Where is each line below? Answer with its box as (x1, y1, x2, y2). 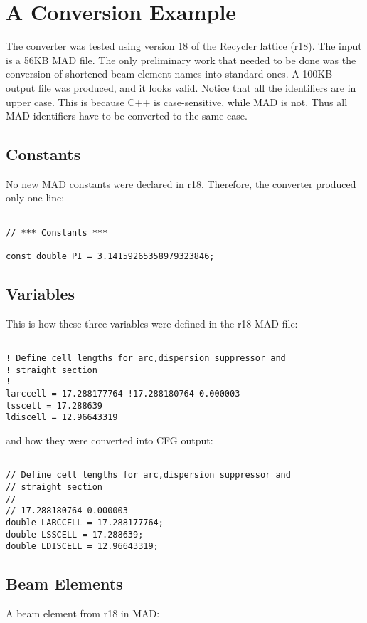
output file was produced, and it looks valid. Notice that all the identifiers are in (6, 80, 356, 95)
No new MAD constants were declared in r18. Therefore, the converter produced (6, 176, 356, 191)
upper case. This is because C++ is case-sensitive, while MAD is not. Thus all (6, 94, 348, 109)
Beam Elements (6, 572, 123, 595)
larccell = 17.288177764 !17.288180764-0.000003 (6, 389, 240, 399)
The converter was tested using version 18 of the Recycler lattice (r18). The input (6, 38, 362, 53)
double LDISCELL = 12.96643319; (6, 541, 159, 552)
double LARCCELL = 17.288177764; (6, 517, 164, 528)
